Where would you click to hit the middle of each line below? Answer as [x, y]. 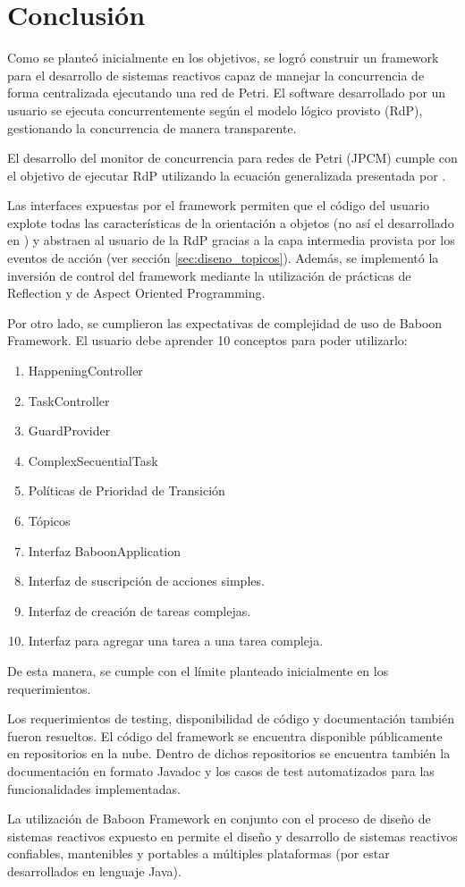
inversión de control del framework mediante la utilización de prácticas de [209, 275]
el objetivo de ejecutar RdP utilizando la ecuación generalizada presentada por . [227, 175]
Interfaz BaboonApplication [105, 550]
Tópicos [49, 520]
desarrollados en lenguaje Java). [94, 870]
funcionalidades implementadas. [94, 788]
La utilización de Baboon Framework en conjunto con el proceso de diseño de [219, 819]
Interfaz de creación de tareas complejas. [139, 610]
